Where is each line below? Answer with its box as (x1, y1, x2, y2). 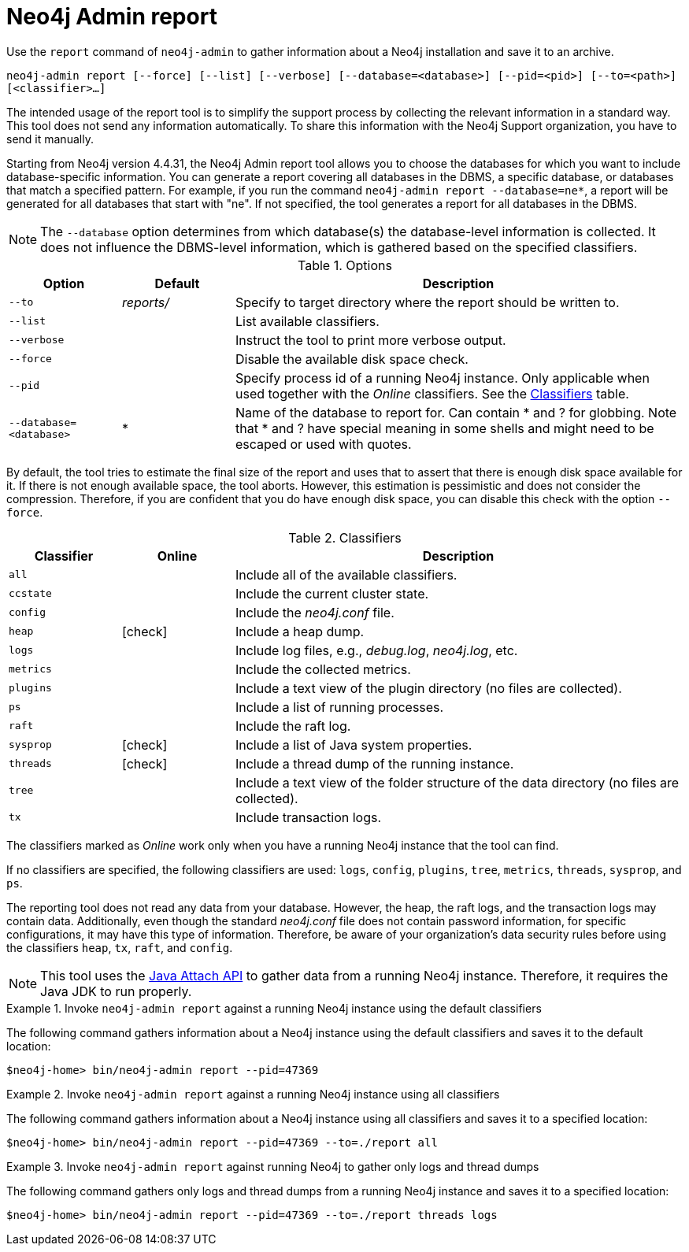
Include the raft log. (235, 717, 351, 734)
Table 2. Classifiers (288, 529, 402, 546)
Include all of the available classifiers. (235, 566, 457, 583)
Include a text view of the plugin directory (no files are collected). (235, 680, 622, 696)
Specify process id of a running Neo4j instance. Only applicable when (235, 369, 650, 386)
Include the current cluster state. (235, 585, 429, 602)
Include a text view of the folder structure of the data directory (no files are (235, 774, 680, 791)
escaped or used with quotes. (235, 435, 412, 452)
